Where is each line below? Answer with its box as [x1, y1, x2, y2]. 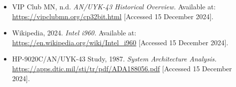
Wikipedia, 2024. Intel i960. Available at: [12, 28, 136, 38]
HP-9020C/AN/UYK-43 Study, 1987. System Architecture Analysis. [12, 54, 217, 64]
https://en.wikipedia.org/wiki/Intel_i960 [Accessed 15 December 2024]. [12, 37, 229, 47]
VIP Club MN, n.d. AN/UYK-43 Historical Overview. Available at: [12, 1, 216, 11]
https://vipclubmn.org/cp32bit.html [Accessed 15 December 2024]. [12, 11, 214, 21]
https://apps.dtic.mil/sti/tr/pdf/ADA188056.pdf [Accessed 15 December [12, 63, 232, 73]
